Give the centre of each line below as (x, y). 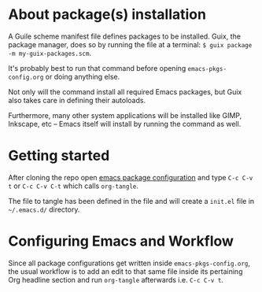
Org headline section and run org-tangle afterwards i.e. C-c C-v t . (116, 279)
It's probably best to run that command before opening (97, 68)
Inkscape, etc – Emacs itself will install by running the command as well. (125, 124)
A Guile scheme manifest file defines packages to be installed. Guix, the (125, 36)
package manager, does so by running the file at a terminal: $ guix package (130, 44)
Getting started (59, 156)
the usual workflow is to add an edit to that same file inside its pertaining (125, 271)
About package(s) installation (107, 15)
